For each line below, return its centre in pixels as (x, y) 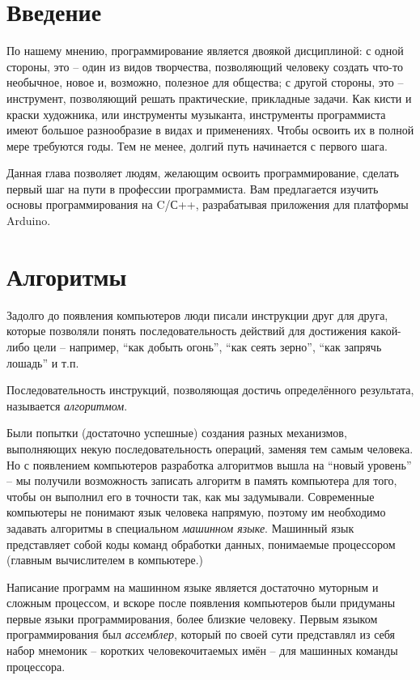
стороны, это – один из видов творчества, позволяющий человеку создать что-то (205, 66)
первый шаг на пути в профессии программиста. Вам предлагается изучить (193, 188)
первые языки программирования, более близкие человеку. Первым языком (192, 618)
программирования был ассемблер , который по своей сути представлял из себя (201, 634)
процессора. (36, 666)
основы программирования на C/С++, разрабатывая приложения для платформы (208, 204)
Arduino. (29, 221)
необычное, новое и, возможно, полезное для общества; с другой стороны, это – (205, 82)
